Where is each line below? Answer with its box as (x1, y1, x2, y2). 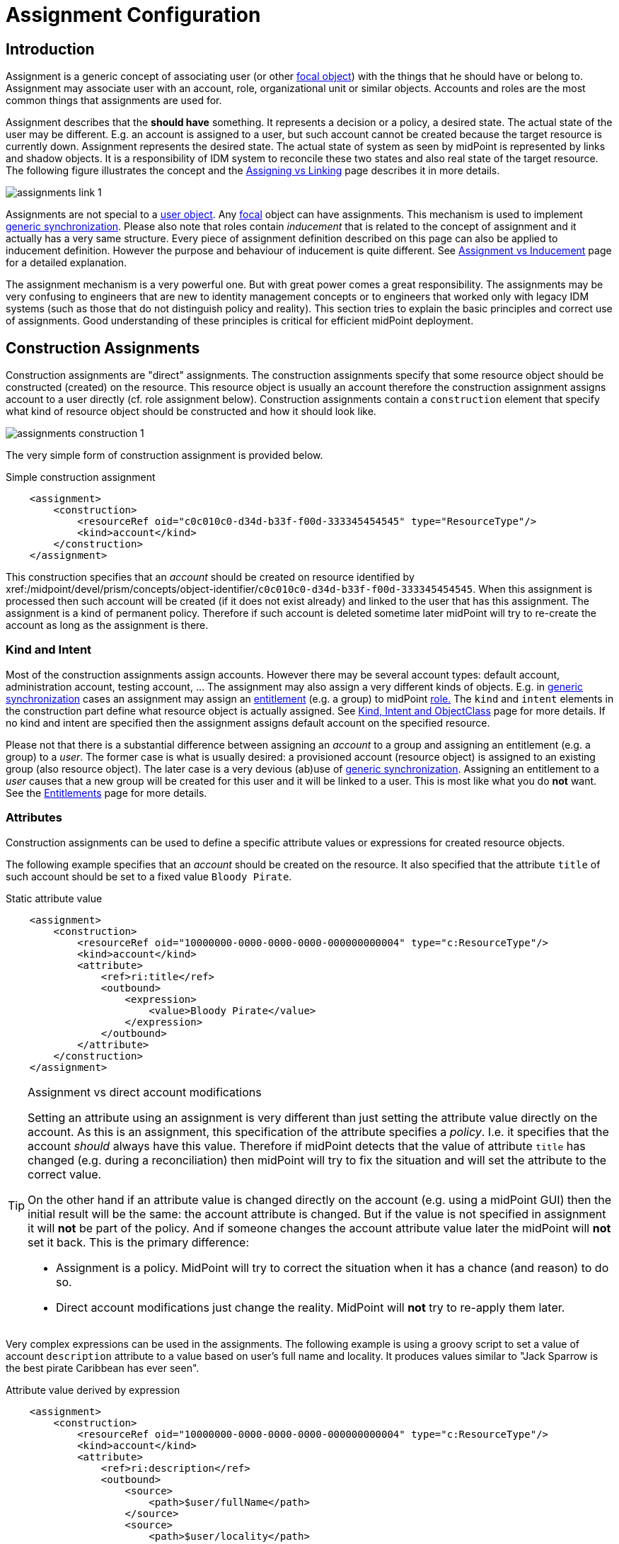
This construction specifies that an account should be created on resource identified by (6, 571, 415, 584)
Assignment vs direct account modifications (28, 1084, 262, 1099)
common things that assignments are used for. (6, 94, 222, 107)
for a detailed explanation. (6, 256, 127, 269)
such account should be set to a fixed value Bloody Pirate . (6, 870, 292, 882)
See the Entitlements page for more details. (6, 786, 207, 799)
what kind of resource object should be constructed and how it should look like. (6, 405, 376, 418)
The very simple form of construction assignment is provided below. (6, 449, 323, 462)
